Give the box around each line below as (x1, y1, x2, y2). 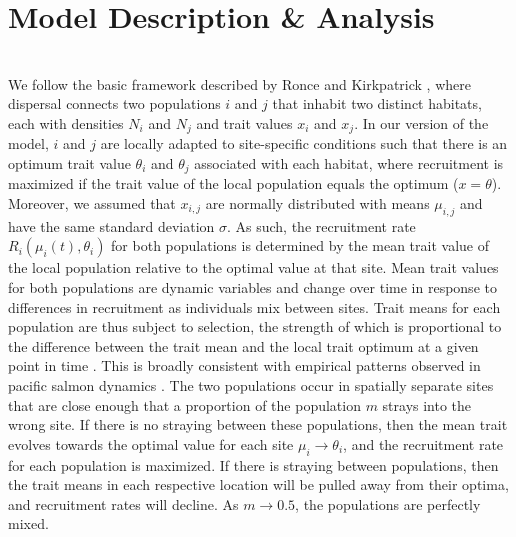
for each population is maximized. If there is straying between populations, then (8, 454, 499, 475)
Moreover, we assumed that (8, 193, 176, 213)
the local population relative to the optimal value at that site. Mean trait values (8, 257, 499, 278)
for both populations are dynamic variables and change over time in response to (8, 276, 497, 297)
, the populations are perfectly (295, 493, 481, 514)
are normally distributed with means (205, 193, 430, 213)
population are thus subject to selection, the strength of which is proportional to (8, 316, 502, 337)
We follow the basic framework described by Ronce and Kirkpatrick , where (8, 73, 471, 94)
